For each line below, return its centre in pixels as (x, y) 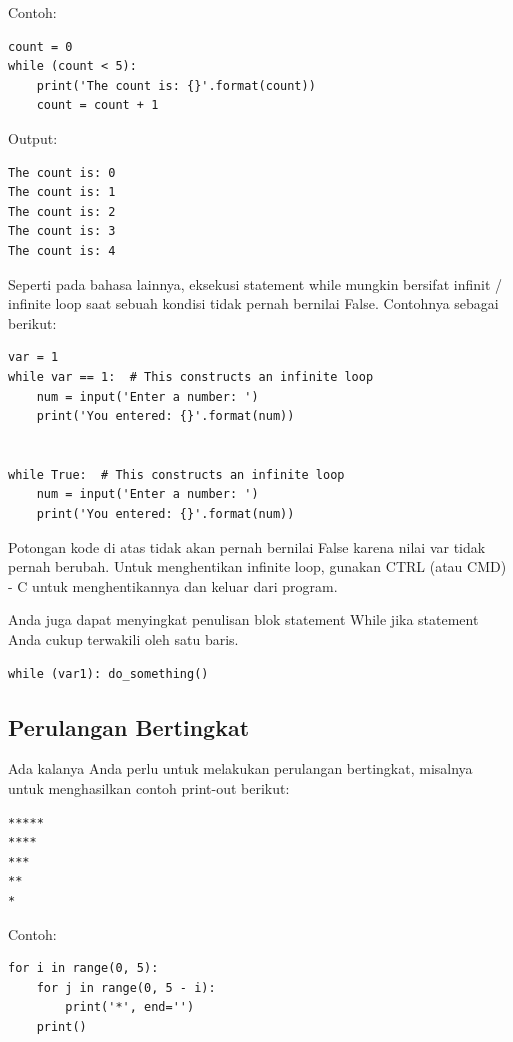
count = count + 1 (97, 105)
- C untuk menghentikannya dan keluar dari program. (173, 585)
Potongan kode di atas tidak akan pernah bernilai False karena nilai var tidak (247, 546)
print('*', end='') (130, 1007)
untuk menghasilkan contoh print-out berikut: (149, 788)
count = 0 (40, 46)
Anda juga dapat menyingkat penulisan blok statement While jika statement (243, 619)
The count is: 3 (62, 231)
